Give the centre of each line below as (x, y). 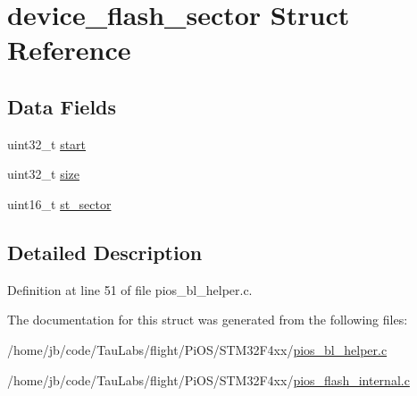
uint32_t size (43, 174)
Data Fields (62, 106)
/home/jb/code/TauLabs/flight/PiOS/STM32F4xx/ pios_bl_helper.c (197, 349)
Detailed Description (105, 252)
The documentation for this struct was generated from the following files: (208, 320)
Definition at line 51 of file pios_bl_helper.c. (130, 289)
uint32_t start (47, 143)
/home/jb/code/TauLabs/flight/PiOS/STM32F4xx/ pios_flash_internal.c (208, 379)
